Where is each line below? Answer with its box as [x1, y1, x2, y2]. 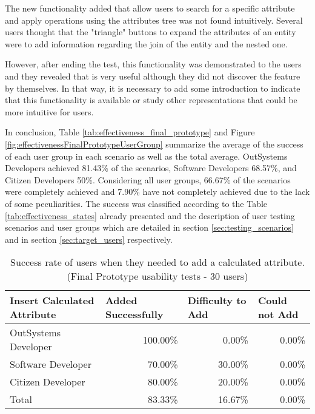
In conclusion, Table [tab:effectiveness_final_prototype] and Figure [5, 126, 255, 138]
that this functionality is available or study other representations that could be [5, 93, 297, 106]
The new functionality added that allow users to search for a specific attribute [5, 2, 295, 14]
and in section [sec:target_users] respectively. [5, 232, 173, 245]
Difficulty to [187, 293, 247, 308]
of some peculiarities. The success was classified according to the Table [5, 197, 268, 209]
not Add [257, 307, 299, 322]
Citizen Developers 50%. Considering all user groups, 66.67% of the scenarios [5, 173, 291, 186]
